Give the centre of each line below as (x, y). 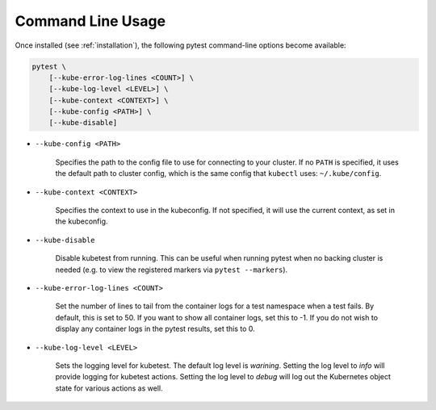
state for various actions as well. (109, 388)
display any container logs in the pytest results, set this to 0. (155, 329)
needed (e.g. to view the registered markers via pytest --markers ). (172, 270)
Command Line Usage (90, 21)
